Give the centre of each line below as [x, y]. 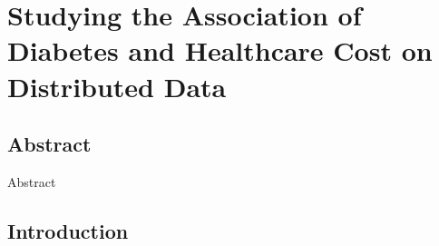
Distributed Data [117, 86]
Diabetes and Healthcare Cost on [220, 50]
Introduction [68, 230]
